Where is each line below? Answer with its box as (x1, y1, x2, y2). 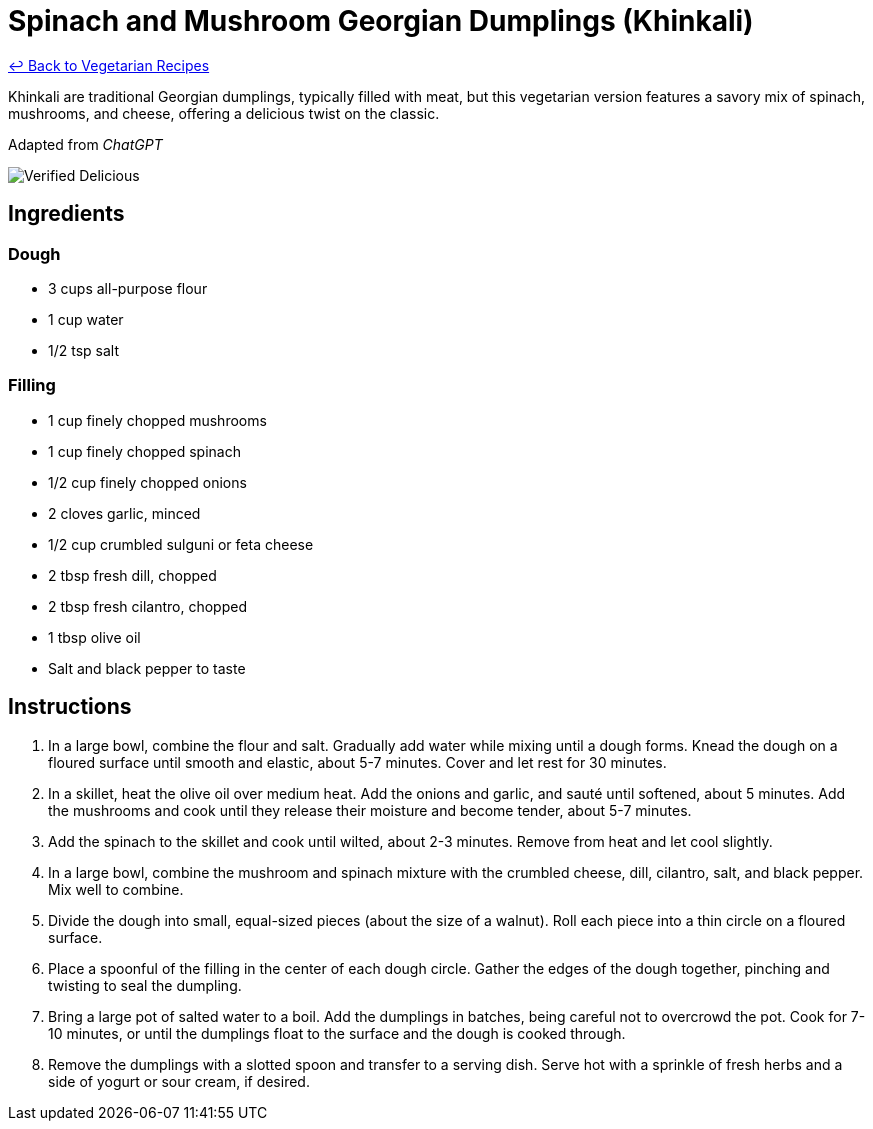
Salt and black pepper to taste (48, 659, 246, 677)
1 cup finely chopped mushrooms (48, 411, 267, 429)
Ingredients (8, 201, 125, 227)
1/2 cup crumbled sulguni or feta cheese (48, 535, 314, 553)
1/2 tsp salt (48, 341, 119, 359)
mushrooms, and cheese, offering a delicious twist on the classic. (8, 104, 440, 122)
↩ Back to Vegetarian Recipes (8, 56, 210, 74)
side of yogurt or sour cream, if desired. (48, 1072, 310, 1090)
